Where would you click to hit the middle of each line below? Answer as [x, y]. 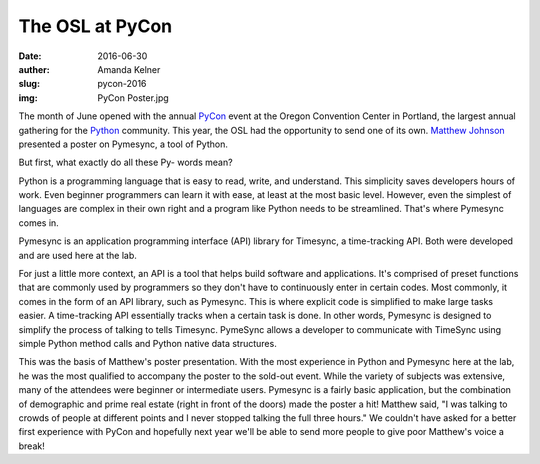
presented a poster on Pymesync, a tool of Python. [123, 144]
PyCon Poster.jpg [133, 97]
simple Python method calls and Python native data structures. [147, 343]
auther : [34, 69]
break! [31, 446]
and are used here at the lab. [77, 255]
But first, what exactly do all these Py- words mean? [126, 162]
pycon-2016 [122, 84]
